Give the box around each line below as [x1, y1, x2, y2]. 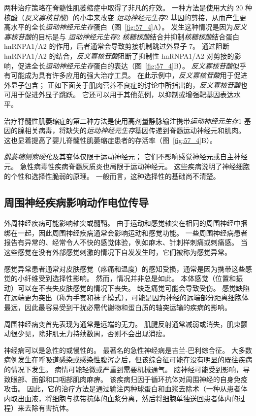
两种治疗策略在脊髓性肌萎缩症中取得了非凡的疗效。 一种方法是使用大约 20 [4, 2, 243, 12]
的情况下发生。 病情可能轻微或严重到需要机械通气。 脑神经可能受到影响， [4, 364, 243, 375]
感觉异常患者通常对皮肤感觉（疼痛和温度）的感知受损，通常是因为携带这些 [4, 263, 245, 274]
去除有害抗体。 [24, 403, 73, 413]
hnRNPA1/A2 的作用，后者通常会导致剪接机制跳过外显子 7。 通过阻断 [4, 41, 229, 51]
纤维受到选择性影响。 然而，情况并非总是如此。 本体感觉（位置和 [24, 273, 236, 283]
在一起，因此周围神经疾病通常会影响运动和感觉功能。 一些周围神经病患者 [10, 227, 248, 238]
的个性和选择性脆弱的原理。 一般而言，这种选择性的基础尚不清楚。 [4, 171, 220, 181]
